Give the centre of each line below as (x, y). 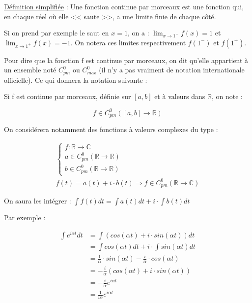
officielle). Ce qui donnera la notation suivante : (76, 80)
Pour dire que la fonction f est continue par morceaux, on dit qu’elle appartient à (126, 60)
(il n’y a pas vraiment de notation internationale (172, 70)
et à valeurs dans (180, 96)
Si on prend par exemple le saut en (56, 33)
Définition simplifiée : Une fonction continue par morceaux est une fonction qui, (124, 6)
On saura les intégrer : (38, 201)
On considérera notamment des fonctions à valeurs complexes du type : (111, 129)
